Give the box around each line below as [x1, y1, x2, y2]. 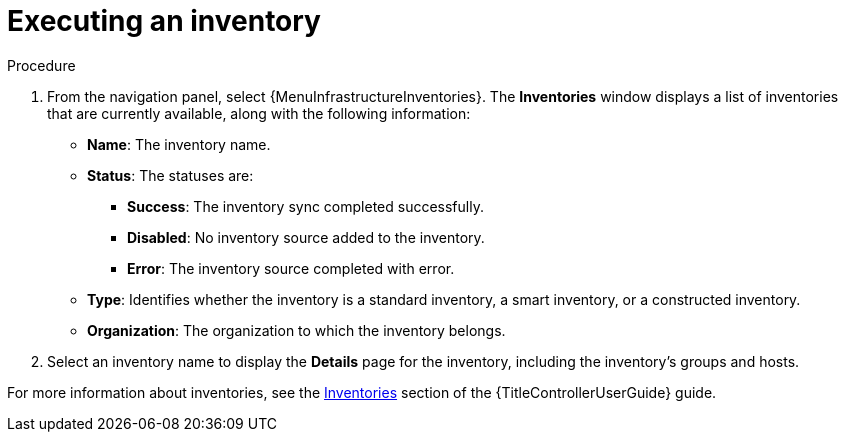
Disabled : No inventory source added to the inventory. [127, 228, 485, 246]
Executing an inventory [7, 4, 321, 38]
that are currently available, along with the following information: [47, 104, 471, 122]
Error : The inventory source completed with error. [127, 259, 455, 277]
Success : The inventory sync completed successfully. [127, 197, 484, 215]
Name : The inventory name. [87, 135, 271, 153]
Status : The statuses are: [87, 166, 254, 184]
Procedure [7, 56, 76, 74]
